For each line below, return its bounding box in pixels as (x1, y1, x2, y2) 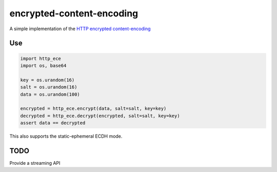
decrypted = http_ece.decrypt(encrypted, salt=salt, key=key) (20, 113, 180, 119)
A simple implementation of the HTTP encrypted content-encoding (9, 26, 151, 32)
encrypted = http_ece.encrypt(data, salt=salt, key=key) (20, 105, 167, 112)
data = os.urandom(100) (20, 91, 81, 97)
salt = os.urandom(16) (20, 84, 77, 90)
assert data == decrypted (20, 120, 86, 126)
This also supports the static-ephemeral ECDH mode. (9, 133, 123, 139)
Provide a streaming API (9, 160, 61, 166)
